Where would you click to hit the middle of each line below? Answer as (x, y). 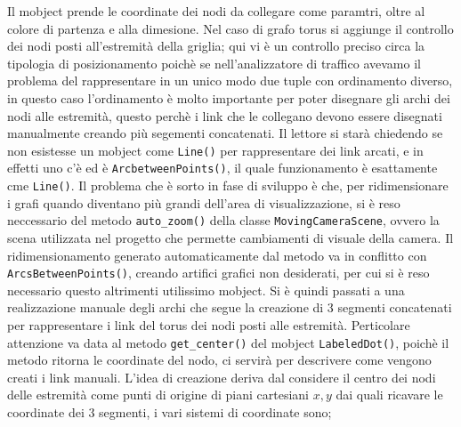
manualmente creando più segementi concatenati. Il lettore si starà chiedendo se (225, 133)
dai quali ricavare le (389, 395)
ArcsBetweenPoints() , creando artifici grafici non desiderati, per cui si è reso (218, 273)
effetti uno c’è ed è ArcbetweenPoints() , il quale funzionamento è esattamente (222, 168)
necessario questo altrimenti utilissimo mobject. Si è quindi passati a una (206, 290)
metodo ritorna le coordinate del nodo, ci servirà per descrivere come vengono (219, 360)
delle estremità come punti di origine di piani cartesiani (158, 395)
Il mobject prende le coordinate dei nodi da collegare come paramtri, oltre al (216, 11)
